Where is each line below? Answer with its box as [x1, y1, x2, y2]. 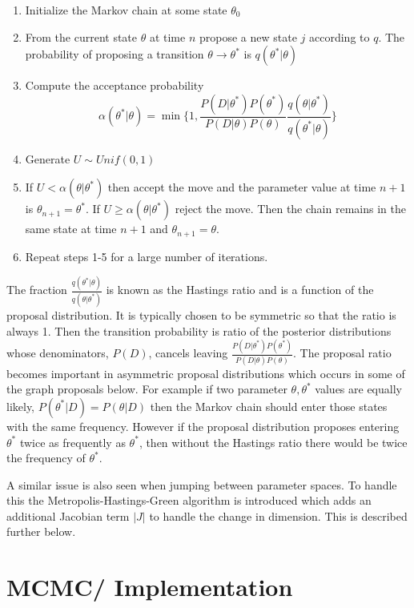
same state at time [25, 220, 117, 237]
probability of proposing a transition [25, 46, 204, 62]
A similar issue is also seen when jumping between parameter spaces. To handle [6, 476, 397, 493]
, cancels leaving [148, 344, 228, 361]
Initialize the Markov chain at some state [25, 2, 227, 18]
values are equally [315, 381, 402, 397]
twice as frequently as [19, 433, 126, 450]
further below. [6, 523, 76, 540]
